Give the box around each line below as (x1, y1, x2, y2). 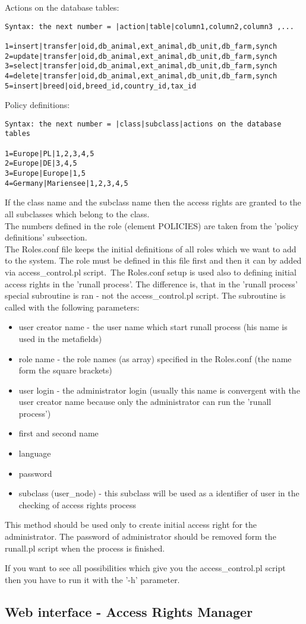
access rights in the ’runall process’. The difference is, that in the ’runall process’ (5, 277, 298, 290)
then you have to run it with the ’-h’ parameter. (5, 573, 180, 585)
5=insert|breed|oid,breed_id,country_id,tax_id (5, 81, 197, 90)
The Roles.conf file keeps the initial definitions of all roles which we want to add (5, 242, 296, 255)
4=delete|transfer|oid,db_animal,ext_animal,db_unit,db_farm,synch (5, 71, 277, 80)
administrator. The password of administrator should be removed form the (5, 530, 276, 543)
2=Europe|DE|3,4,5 (5, 159, 77, 168)
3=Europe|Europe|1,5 (5, 169, 86, 178)
